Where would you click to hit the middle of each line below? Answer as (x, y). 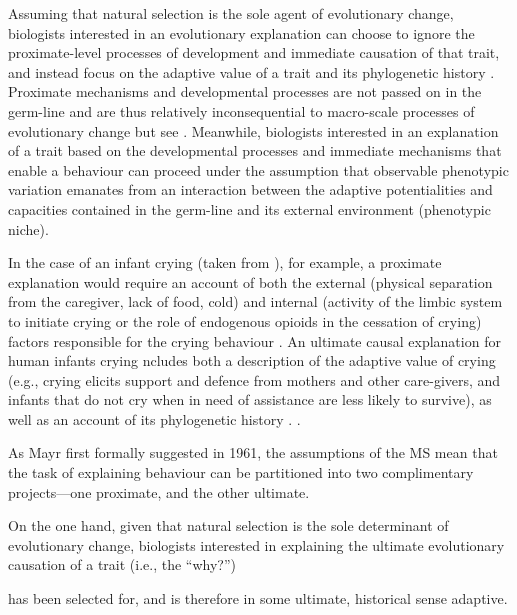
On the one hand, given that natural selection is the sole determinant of (228, 525)
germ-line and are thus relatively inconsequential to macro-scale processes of (241, 110)
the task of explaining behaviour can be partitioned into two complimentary (241, 472)
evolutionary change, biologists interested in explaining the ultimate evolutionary (256, 544)
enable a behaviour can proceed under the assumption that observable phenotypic (258, 169)
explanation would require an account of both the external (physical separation (250, 281)
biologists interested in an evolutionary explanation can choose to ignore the (241, 32)
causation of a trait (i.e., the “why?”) (122, 564)
